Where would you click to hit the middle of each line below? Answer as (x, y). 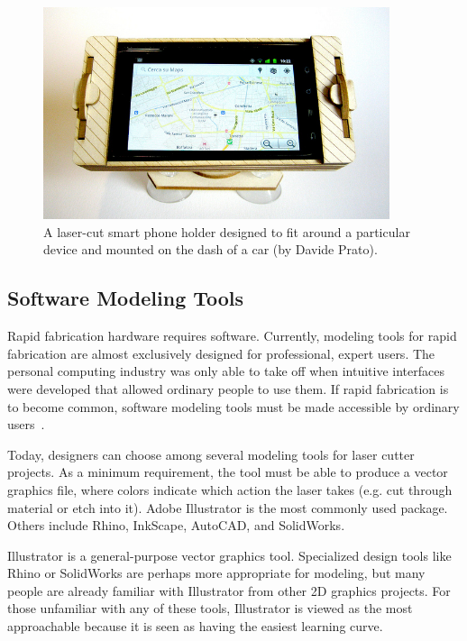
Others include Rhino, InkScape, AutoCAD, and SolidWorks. (176, 525)
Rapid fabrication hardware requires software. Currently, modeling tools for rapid (232, 336)
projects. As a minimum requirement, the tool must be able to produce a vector (228, 472)
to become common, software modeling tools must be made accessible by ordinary (233, 406)
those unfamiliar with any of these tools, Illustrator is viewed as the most (210, 608)
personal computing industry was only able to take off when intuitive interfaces (226, 371)
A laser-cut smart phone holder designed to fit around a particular (227, 231)
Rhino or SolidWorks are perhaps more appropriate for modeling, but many (216, 573)
